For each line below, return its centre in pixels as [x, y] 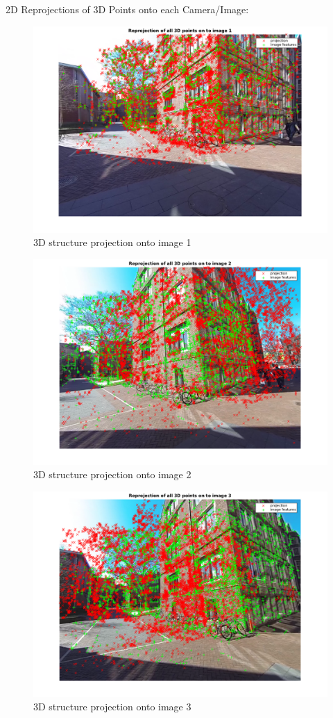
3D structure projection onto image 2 [112, 474]
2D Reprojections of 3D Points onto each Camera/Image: [127, 9]
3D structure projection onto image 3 [112, 707]
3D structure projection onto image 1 [112, 242]
